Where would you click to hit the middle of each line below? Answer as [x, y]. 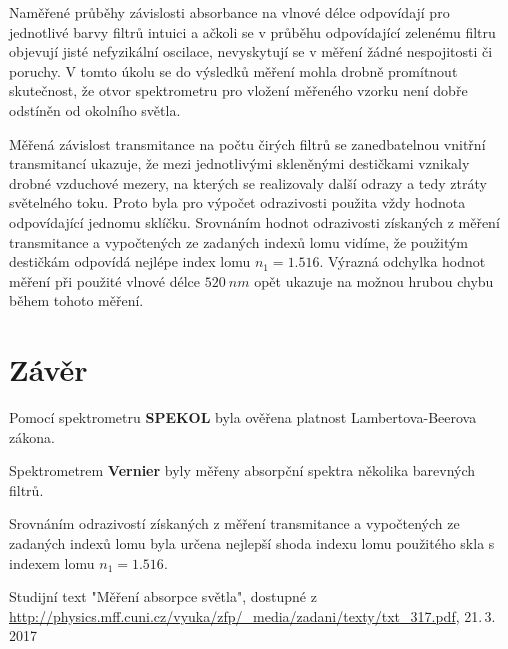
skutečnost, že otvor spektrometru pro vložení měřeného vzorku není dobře [238, 90]
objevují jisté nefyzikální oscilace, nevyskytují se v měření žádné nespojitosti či [251, 51]
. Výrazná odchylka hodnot [402, 261]
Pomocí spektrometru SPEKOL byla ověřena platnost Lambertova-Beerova [243, 417]
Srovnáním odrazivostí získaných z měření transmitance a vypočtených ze [234, 523]
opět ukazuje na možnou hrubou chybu [374, 280]
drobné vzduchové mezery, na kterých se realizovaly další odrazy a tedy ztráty [248, 182]
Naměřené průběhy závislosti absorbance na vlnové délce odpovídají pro [229, 12]
